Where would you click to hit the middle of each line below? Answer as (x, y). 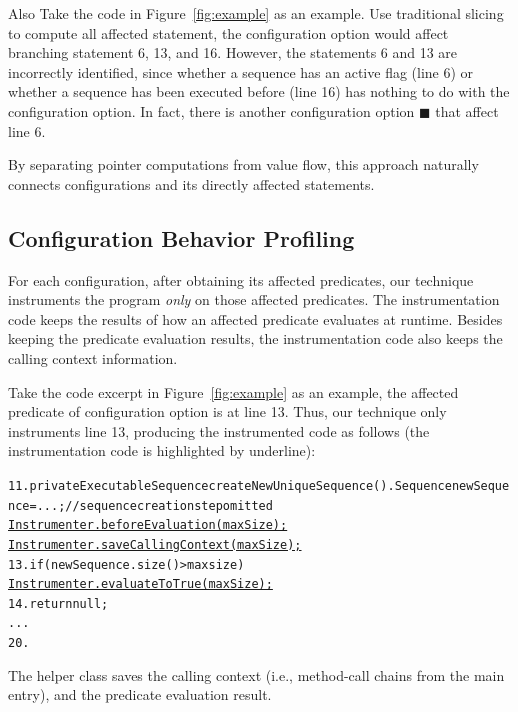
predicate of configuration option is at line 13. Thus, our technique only (227, 411)
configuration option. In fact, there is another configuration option (211, 110)
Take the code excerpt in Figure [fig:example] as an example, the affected (233, 391)
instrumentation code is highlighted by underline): (162, 450)
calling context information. (93, 357)
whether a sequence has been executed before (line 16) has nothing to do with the (259, 91)
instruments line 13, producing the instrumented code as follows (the (219, 430)
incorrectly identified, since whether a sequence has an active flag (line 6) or (241, 71)
